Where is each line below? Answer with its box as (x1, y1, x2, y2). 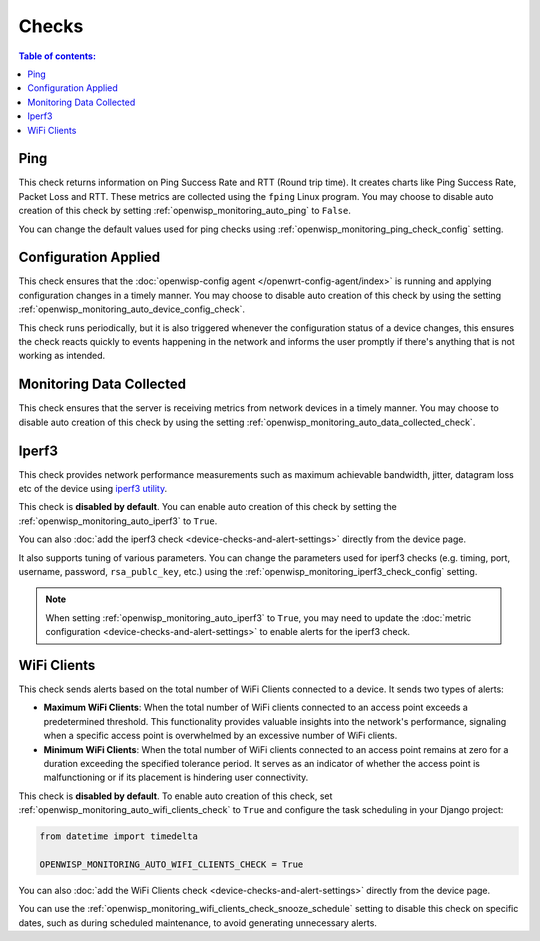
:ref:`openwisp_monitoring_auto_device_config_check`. (18, 303, 245, 315)
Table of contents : (18, 50, 97, 62)
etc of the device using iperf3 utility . (18, 483, 168, 495)
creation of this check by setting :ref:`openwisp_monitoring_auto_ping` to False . (18, 205, 352, 217)
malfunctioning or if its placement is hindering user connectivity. (43, 771, 309, 784)
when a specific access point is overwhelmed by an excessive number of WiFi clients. (43, 730, 398, 742)
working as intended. (18, 350, 106, 362)
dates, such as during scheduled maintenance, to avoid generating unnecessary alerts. (18, 916, 377, 929)
